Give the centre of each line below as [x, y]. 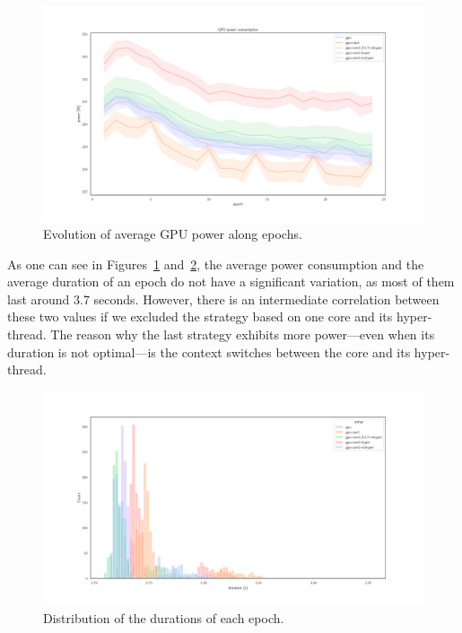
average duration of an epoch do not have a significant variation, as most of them [231, 281]
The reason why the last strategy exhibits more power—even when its [243, 334]
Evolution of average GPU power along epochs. [173, 234]
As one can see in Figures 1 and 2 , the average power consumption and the [216, 264]
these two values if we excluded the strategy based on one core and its [200, 316]
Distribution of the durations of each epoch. [164, 617]
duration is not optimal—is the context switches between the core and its [209, 352]
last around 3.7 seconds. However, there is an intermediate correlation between [223, 299]
